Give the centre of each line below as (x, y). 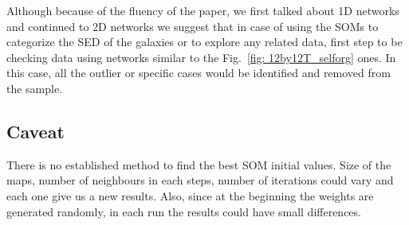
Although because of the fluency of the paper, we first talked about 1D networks (203, 10)
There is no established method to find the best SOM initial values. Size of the (199, 164)
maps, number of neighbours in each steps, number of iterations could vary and (200, 180)
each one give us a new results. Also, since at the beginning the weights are (190, 195)
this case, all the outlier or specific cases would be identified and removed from (199, 73)
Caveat (35, 131)
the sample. (35, 88)
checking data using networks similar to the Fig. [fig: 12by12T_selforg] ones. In (201, 57)
